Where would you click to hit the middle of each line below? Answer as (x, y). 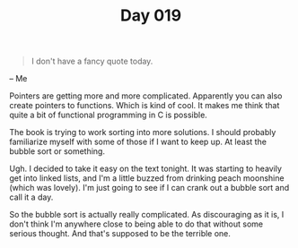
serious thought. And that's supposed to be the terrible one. (120, 234)
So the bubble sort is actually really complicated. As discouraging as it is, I (147, 215)
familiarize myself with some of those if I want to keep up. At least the (138, 142)
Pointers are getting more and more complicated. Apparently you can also (146, 96)
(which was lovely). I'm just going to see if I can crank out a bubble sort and (149, 188)
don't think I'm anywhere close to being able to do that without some (136, 224)
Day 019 (151, 16)
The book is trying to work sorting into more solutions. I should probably (143, 133)
